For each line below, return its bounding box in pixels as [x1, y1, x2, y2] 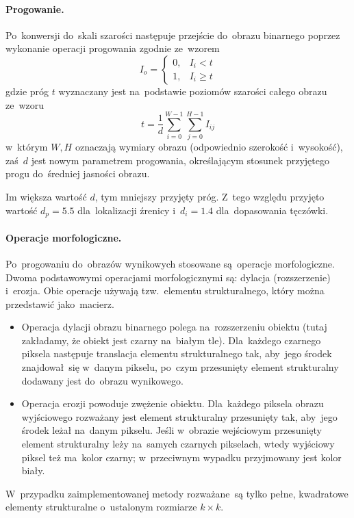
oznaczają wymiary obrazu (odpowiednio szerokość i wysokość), [75, 140, 343, 154]
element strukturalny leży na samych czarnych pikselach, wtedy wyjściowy [21, 437, 335, 451]
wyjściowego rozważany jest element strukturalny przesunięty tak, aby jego [21, 409, 338, 424]
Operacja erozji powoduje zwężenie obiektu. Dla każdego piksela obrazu [21, 396, 324, 411]
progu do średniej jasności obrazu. [5, 166, 150, 181]
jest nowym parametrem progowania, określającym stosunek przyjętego [31, 153, 329, 167]
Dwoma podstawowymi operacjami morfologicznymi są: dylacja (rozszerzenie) [5, 270, 331, 284]
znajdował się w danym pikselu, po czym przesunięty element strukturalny [21, 360, 339, 374]
